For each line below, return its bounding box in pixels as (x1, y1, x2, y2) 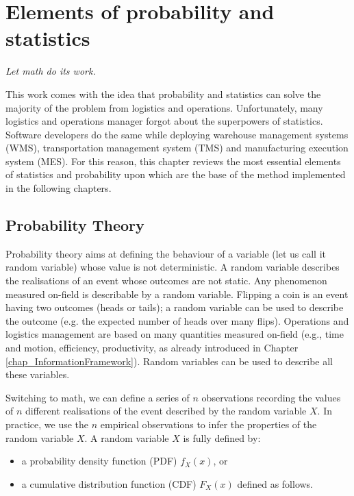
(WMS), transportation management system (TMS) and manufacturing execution (5, 140, 349, 155)
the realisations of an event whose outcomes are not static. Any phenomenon (5, 273, 327, 288)
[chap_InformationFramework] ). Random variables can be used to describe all (5, 354, 333, 368)
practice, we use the (5, 417, 89, 431)
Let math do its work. (5, 64, 96, 78)
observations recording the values (201, 390, 341, 404)
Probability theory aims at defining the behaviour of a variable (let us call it (5, 246, 326, 260)
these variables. (5, 367, 70, 382)
